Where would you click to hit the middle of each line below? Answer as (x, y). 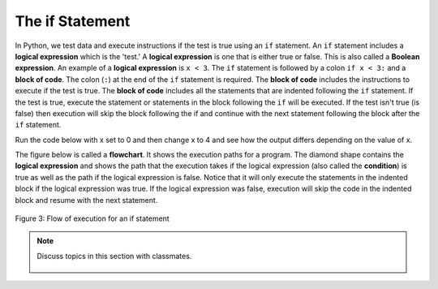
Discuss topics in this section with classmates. (114, 256)
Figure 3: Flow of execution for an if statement (92, 218)
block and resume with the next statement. (86, 200)
